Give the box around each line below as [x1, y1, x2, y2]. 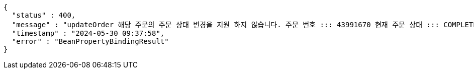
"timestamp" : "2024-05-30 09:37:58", [12, 29, 165, 37]
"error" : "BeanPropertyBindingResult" [12, 37, 169, 45]
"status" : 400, [12, 11, 76, 19]
